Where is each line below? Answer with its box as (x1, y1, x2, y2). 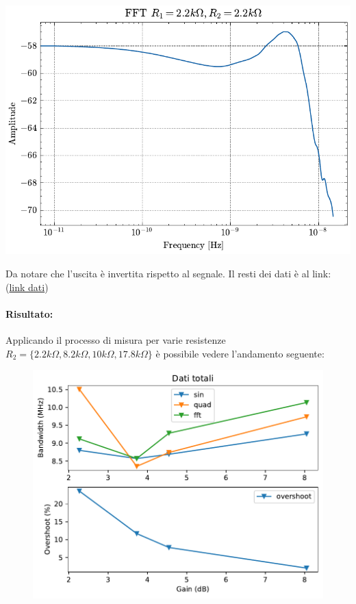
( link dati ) (5, 279, 49, 294)
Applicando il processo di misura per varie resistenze (5, 332, 226, 347)
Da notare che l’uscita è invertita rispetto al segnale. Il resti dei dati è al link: (5, 266, 331, 280)
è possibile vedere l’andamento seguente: (155, 346, 325, 360)
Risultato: (5, 306, 53, 320)
